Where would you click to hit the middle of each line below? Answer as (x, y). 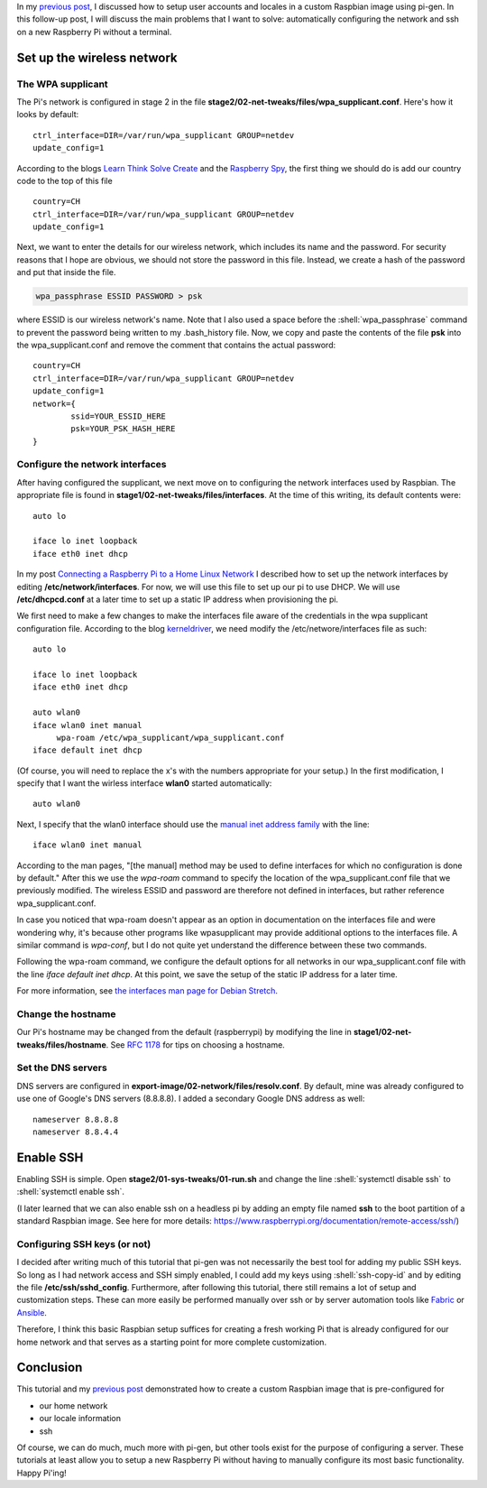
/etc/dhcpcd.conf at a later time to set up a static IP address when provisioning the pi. (177, 599)
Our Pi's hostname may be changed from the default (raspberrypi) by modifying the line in (184, 1032)
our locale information (80, 1419)
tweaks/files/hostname (62, 1044)
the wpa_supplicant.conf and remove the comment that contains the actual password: (176, 345)
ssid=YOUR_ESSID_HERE (119, 416)
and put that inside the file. (66, 273)
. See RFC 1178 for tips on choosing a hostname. (196, 1044)
